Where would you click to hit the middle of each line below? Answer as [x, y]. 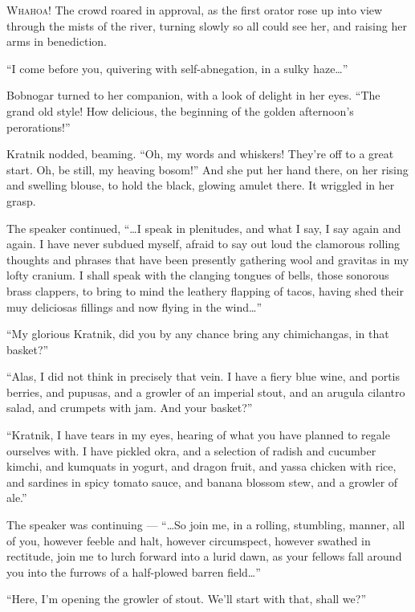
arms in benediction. [57, 41]
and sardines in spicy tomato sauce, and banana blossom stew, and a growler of [202, 481]
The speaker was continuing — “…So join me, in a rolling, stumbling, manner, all [206, 525]
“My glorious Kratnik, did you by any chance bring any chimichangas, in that [198, 334]
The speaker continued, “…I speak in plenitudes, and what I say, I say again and [204, 228]
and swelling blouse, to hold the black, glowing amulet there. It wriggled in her [201, 185]
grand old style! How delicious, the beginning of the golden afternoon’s [180, 110]
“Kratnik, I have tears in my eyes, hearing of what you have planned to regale [198, 435]
